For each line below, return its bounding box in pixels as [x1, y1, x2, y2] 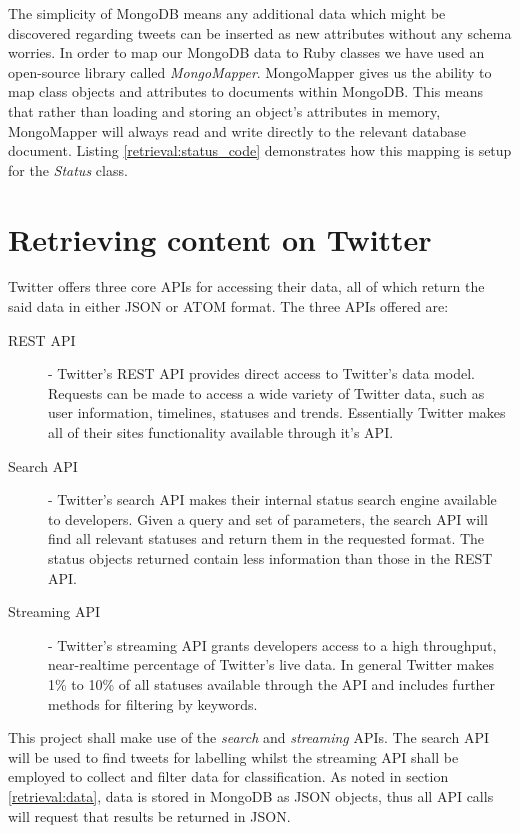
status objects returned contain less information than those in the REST [48, 548, 493, 568]
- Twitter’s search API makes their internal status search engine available [48, 489, 497, 510]
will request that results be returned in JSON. [8, 805, 291, 826]
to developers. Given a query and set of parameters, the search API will [48, 508, 488, 529]
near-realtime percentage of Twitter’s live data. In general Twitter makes [48, 654, 495, 675]
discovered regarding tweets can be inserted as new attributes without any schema [8, 22, 512, 43]
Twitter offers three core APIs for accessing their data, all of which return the [8, 276, 485, 297]
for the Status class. [8, 159, 128, 180]
